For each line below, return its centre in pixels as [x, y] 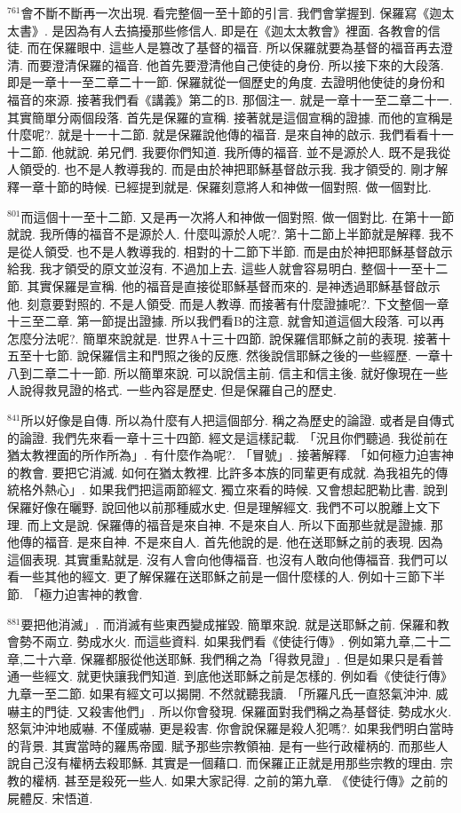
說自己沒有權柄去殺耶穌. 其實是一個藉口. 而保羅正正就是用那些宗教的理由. [222, 763]
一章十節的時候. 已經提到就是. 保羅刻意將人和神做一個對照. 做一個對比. [225, 186]
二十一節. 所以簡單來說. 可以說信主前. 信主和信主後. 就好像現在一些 [252, 372]
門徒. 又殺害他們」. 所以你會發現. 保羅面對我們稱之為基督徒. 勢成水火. [248, 710]
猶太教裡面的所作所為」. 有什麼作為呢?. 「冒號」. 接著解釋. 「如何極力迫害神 [230, 455]
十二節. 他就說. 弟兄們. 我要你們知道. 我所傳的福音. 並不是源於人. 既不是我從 [229, 151]
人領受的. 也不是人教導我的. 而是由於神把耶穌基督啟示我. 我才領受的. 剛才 [222, 169]
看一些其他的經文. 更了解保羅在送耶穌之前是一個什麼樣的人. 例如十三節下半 [227, 576]
